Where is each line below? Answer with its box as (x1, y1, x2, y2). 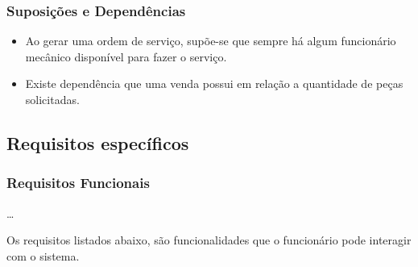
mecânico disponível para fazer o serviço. (25, 48, 227, 65)
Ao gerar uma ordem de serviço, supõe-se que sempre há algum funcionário (25, 32, 396, 49)
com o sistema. (6, 247, 80, 264)
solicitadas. (25, 91, 80, 107)
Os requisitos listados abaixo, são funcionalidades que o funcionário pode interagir (6, 232, 412, 248)
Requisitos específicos (6, 130, 189, 155)
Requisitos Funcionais (6, 173, 150, 193)
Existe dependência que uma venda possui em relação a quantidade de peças (25, 75, 404, 92)
